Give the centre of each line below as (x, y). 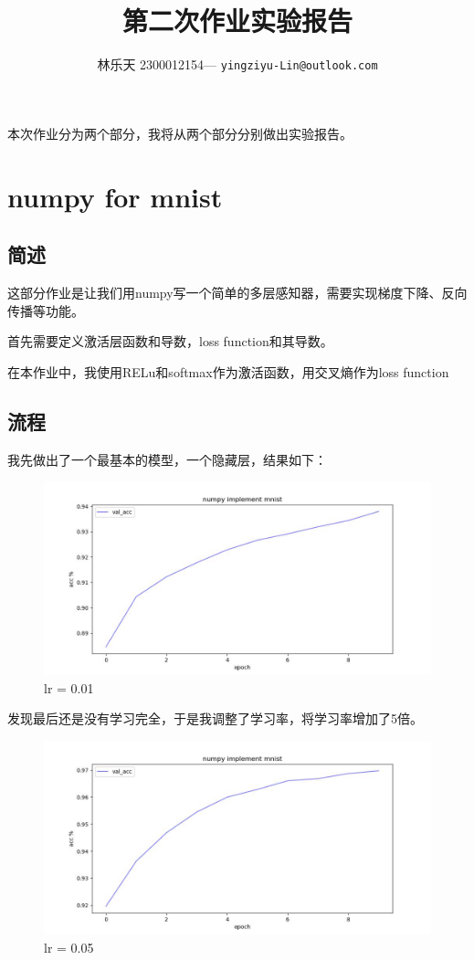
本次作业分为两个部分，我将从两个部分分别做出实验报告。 (180, 133)
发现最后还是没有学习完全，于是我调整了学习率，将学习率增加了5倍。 (215, 718)
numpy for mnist (115, 196)
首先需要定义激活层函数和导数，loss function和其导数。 (170, 341)
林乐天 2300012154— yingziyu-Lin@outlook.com (237, 64)
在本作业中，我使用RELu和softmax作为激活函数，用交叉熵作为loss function (228, 371)
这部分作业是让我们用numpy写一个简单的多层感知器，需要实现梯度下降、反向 (237, 292)
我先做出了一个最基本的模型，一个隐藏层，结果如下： (167, 459)
